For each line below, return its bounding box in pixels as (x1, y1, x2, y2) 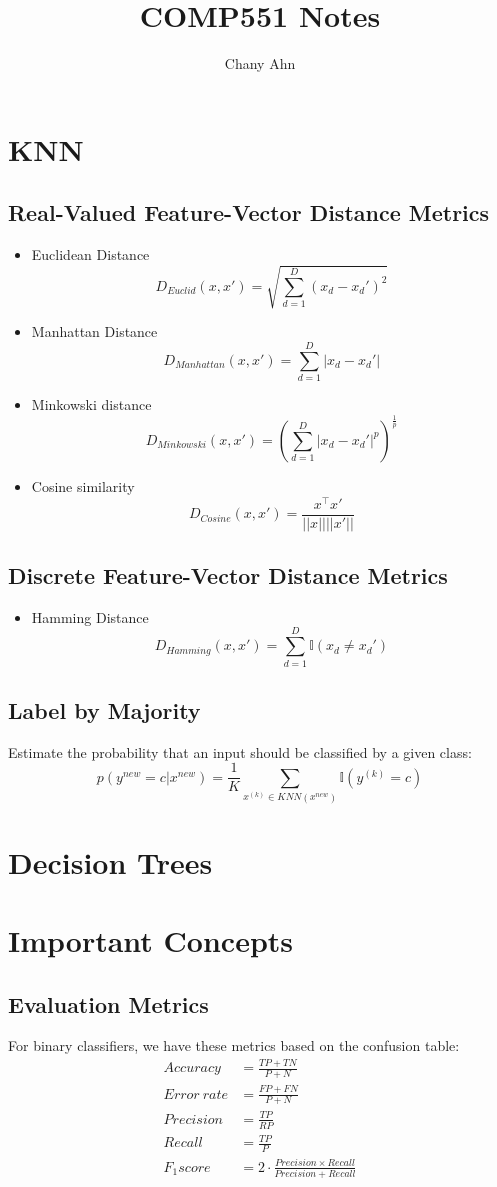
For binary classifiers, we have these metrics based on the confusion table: (8, 1035, 460, 1056)
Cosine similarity (31, 475, 135, 496)
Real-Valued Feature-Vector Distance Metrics (8, 197, 490, 228)
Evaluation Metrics (8, 988, 209, 1019)
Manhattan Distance (31, 321, 158, 342)
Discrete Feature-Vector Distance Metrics (8, 560, 448, 591)
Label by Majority (8, 694, 201, 725)
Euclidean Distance (31, 244, 150, 265)
